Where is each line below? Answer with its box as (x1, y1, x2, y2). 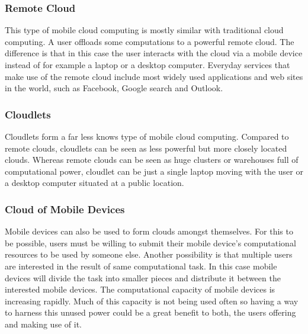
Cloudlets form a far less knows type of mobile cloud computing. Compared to (5, 130, 289, 142)
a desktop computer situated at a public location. (5, 176, 184, 189)
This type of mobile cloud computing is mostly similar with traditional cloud (5, 24, 284, 36)
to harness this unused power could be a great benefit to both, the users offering (5, 306, 296, 319)
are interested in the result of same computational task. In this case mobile (5, 259, 277, 272)
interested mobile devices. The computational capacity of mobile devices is (5, 283, 275, 296)
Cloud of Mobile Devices (5, 201, 125, 216)
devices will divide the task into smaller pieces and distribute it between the (5, 271, 281, 284)
